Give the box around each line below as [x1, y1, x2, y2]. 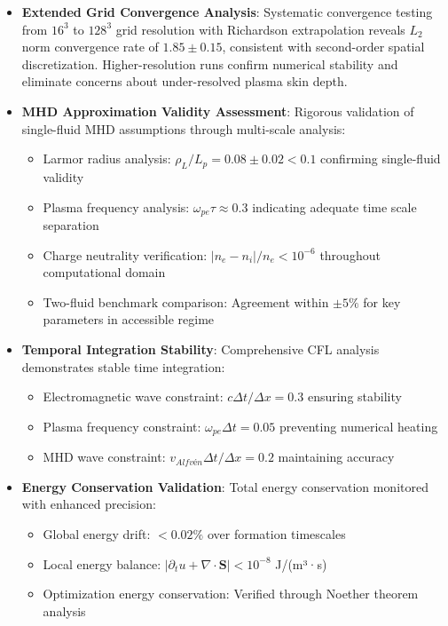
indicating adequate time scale [252, 197, 417, 216]
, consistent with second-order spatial [222, 37, 425, 56]
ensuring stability [307, 387, 402, 406]
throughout [319, 245, 381, 264]
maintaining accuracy [278, 448, 395, 466]
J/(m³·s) [275, 554, 327, 573]
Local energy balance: [43, 554, 161, 573]
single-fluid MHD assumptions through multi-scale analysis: [21, 119, 346, 138]
